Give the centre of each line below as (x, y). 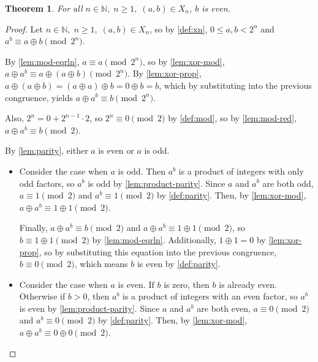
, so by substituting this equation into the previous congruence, (158, 251)
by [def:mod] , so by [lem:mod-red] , (232, 118)
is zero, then (187, 284)
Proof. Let (24, 28)
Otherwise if (42, 296)
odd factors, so (47, 183)
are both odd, (288, 183)
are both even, (224, 308)
